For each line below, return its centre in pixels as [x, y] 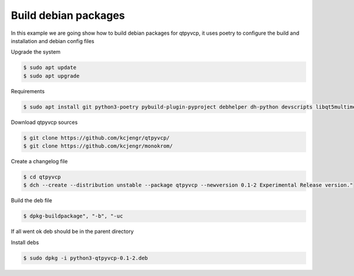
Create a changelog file [39, 162]
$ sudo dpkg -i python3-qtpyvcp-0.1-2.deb [86, 258]
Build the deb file [32, 201]
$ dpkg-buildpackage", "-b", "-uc [73, 216]
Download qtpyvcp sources [44, 122]
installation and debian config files [53, 41]
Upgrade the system [36, 52]
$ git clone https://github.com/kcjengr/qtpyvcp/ [96, 138]
